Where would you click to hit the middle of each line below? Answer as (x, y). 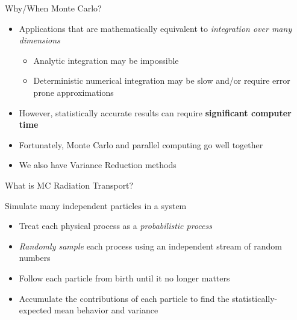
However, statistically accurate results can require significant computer (155, 112)
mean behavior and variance (106, 310)
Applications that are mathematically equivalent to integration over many (155, 28)
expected (35, 310)
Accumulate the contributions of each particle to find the (124, 298)
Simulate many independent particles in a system (96, 205)
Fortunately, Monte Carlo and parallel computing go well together (141, 144)
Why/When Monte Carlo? (53, 8)
